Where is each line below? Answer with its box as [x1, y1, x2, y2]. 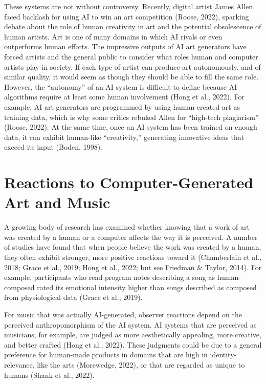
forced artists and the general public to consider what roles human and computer [4, 51, 258, 62]
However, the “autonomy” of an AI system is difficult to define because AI [4, 81, 237, 92]
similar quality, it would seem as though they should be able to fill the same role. [4, 71, 259, 82]
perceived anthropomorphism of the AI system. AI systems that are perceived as [4, 319, 257, 330]
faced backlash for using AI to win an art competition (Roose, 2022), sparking [4, 11, 249, 22]
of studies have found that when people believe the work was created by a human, [4, 241, 261, 252]
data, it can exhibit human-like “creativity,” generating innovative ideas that [4, 131, 245, 142]
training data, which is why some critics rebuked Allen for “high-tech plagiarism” [4, 111, 259, 122]
